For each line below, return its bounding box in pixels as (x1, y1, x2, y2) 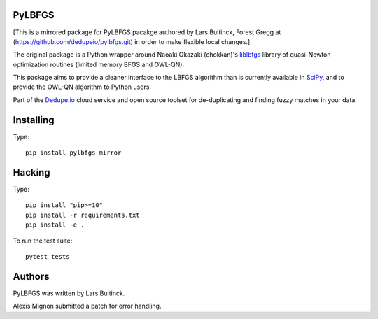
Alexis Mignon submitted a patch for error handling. (13, 302, 162, 311)
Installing (13, 114, 55, 126)
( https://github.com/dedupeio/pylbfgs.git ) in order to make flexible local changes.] (13, 37, 251, 45)
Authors (13, 270, 50, 283)
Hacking (13, 166, 50, 178)
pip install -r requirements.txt (25, 211, 140, 219)
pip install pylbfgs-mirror (25, 149, 122, 157)
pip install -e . (25, 221, 85, 229)
